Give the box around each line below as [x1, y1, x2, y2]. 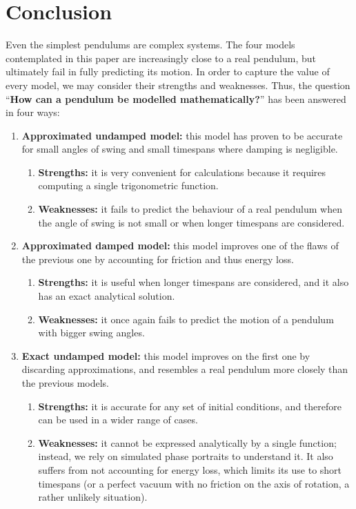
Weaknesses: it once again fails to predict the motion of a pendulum [38, 311, 334, 326]
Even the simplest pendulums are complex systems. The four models [6, 37, 295, 52]
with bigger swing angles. [38, 325, 145, 340]
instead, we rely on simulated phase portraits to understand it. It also [38, 449, 333, 463]
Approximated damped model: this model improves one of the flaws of [21, 238, 339, 253]
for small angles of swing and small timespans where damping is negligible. [21, 142, 338, 156]
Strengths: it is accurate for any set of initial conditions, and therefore [38, 398, 342, 413]
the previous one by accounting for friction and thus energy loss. [21, 251, 294, 266]
